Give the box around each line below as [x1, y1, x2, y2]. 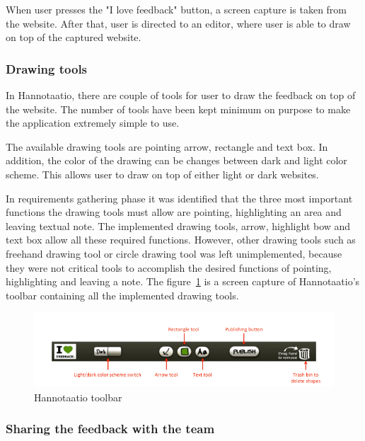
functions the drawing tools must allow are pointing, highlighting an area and [6, 205, 342, 219]
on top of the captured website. [6, 30, 141, 45]
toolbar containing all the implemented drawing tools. [6, 287, 239, 302]
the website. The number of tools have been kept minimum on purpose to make [6, 101, 351, 116]
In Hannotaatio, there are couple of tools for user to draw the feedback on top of [6, 88, 356, 102]
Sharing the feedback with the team [6, 420, 215, 437]
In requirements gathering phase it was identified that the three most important [6, 190, 353, 205]
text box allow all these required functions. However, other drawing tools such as [6, 232, 356, 247]
